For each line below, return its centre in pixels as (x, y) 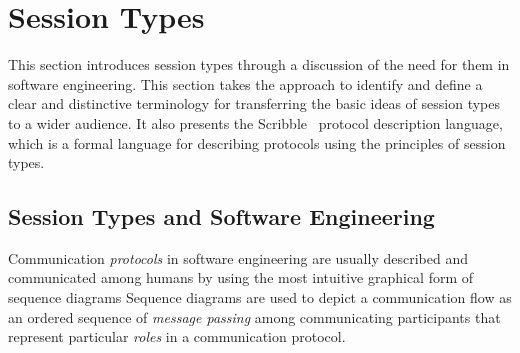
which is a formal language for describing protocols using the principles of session (257, 142)
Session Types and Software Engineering (221, 216)
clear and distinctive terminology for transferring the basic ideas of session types (254, 103)
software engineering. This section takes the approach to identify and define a (245, 83)
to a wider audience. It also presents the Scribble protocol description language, (255, 122)
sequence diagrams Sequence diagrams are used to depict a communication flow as (260, 297)
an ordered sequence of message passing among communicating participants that (254, 316)
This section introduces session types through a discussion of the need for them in (259, 64)
